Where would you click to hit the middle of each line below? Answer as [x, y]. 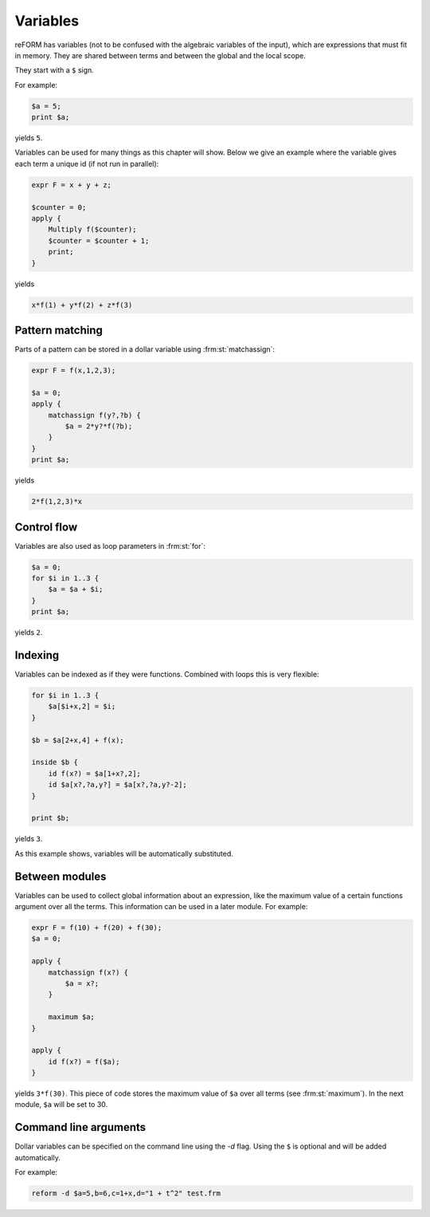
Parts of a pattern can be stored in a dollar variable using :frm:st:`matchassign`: [145, 349]
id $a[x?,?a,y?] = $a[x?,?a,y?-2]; [117, 785]
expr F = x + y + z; [71, 185]
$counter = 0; [59, 207]
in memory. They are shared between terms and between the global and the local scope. [160, 55]
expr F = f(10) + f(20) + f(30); [97, 928]
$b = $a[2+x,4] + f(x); [78, 740]
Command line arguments [80, 1127]
